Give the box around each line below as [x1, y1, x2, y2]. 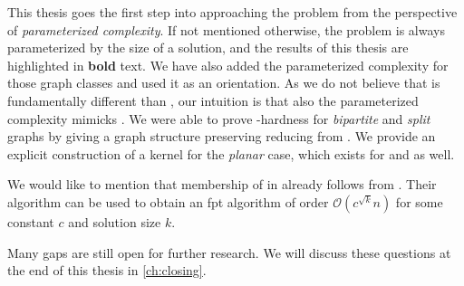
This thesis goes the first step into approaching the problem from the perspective [7, 3, 458, 21]
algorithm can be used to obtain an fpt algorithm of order [7, 192, 329, 211]
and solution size [68, 212, 161, 231]
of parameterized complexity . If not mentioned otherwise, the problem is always [7, 20, 445, 39]
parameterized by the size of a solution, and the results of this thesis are [7, 38, 409, 57]
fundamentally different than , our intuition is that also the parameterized [7, 91, 419, 110]
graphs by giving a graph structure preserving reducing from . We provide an [7, 127, 436, 146]
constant [7, 212, 54, 231]
